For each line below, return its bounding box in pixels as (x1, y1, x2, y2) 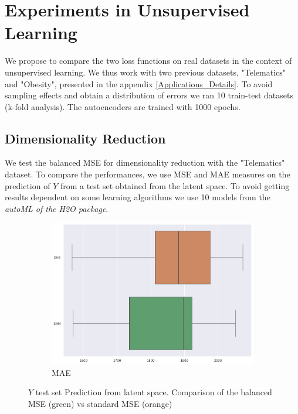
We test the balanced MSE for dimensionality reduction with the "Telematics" (5, 156, 285, 169)
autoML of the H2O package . (5, 202, 109, 214)
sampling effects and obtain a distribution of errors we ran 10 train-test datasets (5, 89, 293, 101)
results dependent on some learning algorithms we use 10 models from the (5, 191, 270, 203)
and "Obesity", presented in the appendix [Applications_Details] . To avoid (5, 77, 273, 90)
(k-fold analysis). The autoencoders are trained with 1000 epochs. (5, 100, 241, 112)
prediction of (5, 179, 50, 191)
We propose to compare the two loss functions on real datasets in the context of (5, 54, 292, 67)
